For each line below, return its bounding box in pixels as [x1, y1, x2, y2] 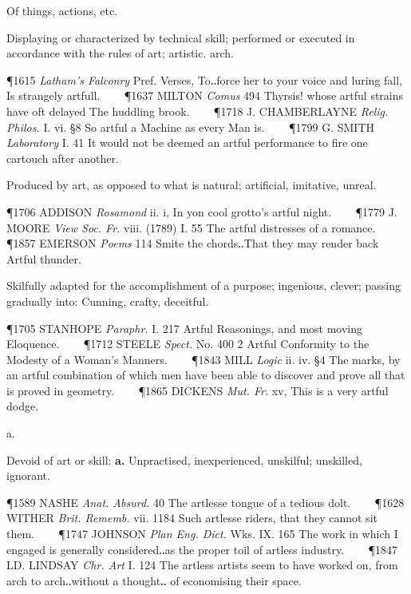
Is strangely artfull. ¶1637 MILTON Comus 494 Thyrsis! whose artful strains [6, 87, 404, 104]
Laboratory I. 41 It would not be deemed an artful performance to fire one [6, 134, 368, 151]
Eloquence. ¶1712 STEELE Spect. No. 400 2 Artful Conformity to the [6, 335, 370, 352]
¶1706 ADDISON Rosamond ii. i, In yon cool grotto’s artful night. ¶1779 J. [6, 203, 397, 220]
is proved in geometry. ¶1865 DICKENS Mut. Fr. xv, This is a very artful [6, 382, 389, 398]
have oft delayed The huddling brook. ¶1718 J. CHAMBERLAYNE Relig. [6, 102, 389, 119]
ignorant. [6, 467, 50, 484]
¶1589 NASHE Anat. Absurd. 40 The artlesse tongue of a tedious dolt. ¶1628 [6, 493, 405, 510]
